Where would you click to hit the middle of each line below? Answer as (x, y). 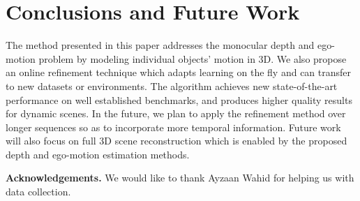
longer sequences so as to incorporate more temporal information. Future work (173, 127)
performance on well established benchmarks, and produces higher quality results (179, 99)
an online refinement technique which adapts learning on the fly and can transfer (179, 72)
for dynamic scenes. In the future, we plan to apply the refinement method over (176, 113)
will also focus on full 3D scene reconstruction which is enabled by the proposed (177, 141)
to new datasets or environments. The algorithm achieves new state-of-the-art (172, 85)
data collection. (38, 192)
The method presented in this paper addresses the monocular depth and (160, 45)
